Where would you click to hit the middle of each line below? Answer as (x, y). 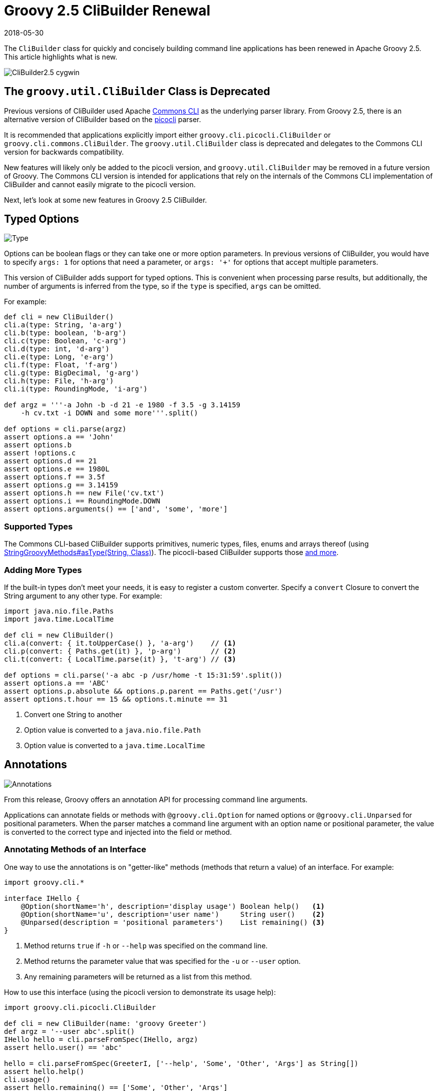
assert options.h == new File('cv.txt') (84, 493)
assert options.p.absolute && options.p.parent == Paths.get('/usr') (143, 691)
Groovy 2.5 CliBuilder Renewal (107, 11)
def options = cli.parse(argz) (65, 429)
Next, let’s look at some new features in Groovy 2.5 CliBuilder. (106, 200)
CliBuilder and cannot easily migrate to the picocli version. (100, 184)
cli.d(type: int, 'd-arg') (57, 349)
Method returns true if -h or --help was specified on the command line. (146, 945)
